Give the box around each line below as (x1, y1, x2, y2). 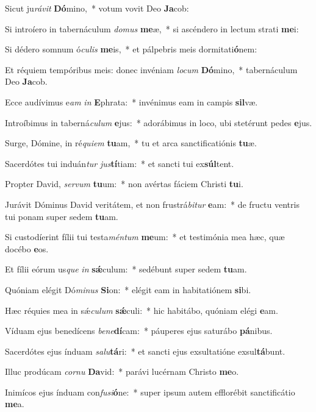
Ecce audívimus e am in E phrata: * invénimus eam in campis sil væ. (5, 95, 258, 108)
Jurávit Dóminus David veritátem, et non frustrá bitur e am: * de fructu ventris (5, 197, 300, 210)
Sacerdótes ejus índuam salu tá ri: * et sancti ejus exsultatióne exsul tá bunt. (5, 344, 285, 357)
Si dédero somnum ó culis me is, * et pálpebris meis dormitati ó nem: (5, 43, 257, 55)
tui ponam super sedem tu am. (5, 210, 118, 222)
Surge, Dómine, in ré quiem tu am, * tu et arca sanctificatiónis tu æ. (5, 137, 257, 149)
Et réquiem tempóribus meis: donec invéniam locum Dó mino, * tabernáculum (5, 63, 298, 76)
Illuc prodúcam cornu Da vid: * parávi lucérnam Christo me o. (5, 365, 239, 378)
